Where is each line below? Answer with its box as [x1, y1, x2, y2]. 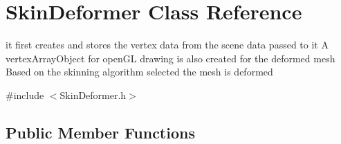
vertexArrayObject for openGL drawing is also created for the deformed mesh [6, 51, 335, 65]
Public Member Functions [6, 121, 195, 143]
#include [6, 87, 44, 102]
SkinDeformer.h [59, 87, 127, 102]
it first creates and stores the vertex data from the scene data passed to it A [6, 37, 329, 52]
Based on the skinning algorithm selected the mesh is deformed [6, 64, 273, 79]
